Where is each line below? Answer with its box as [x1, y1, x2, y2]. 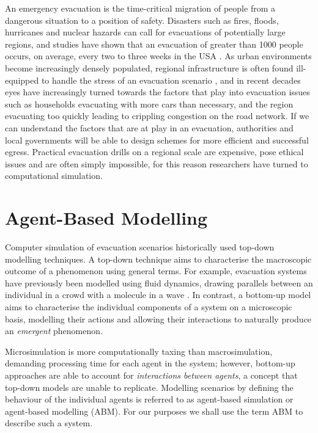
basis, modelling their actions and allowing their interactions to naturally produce [5, 312, 312, 325]
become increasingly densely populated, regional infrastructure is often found [5, 61, 294, 74]
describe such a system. [5, 417, 93, 429]
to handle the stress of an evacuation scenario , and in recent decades [41, 73, 301, 86]
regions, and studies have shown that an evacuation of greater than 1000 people [5, 37, 303, 50]
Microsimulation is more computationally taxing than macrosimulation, [5, 344, 273, 357]
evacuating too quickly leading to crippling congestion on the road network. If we [5, 109, 309, 122]
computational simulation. [5, 169, 103, 182]
